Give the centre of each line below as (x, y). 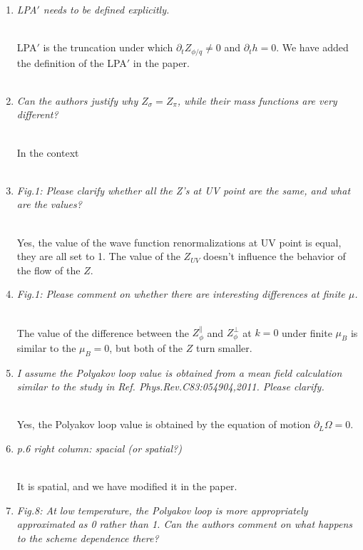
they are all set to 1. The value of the (98, 256)
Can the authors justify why (77, 100)
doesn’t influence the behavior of (275, 256)
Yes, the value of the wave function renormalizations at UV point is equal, (179, 242)
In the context (48, 152)
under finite (307, 332)
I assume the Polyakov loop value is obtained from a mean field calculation (179, 372)
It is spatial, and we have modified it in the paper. (127, 486)
